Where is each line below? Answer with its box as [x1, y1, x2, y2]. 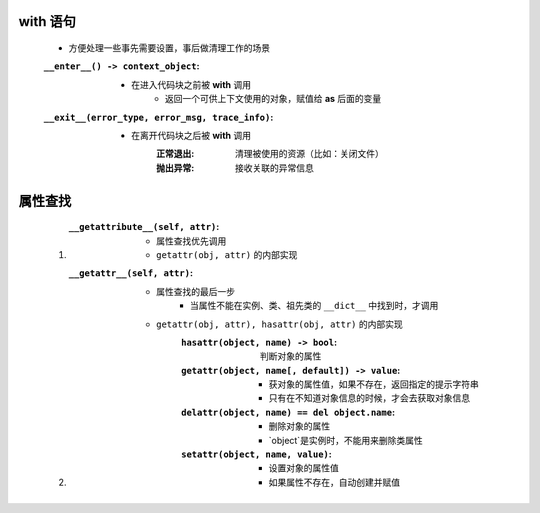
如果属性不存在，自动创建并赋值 [268, 476, 400, 488]
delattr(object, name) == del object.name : [181, 406, 395, 418]
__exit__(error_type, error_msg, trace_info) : [43, 111, 274, 123]
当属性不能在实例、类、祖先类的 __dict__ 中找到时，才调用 [190, 300, 439, 312]
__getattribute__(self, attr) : [68, 221, 220, 233]
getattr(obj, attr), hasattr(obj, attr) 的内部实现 [156, 318, 404, 330]
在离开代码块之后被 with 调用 [131, 129, 252, 141]
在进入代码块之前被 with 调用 [131, 78, 252, 90]
